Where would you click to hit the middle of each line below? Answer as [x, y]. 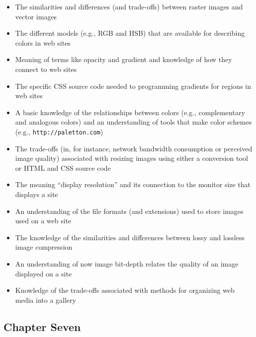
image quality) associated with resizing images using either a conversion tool [131, 158]
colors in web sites [43, 42]
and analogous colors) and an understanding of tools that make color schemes [133, 122]
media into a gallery [45, 300]
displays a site [37, 194]
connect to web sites [46, 69]
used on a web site [43, 221]
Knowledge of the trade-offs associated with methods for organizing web [125, 290]
